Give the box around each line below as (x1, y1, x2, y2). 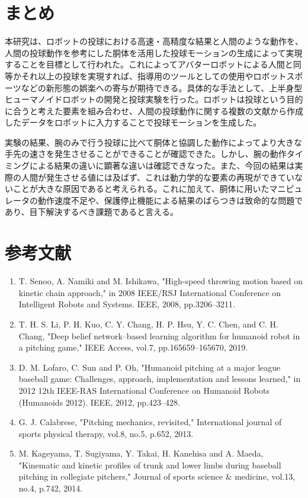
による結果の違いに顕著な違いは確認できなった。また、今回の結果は (29, 159, 295, 172)
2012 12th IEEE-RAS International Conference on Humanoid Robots (18, 384, 269, 396)
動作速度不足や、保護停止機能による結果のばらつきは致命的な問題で (37, 194, 303, 206)
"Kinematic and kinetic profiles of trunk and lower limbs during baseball (18, 458, 281, 471)
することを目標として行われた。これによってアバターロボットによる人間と (5, 58, 293, 70)
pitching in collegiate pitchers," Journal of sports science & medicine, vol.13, (18, 470, 296, 483)
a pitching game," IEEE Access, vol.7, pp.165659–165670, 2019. (18, 341, 248, 354)
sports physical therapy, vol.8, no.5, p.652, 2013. (18, 427, 194, 439)
